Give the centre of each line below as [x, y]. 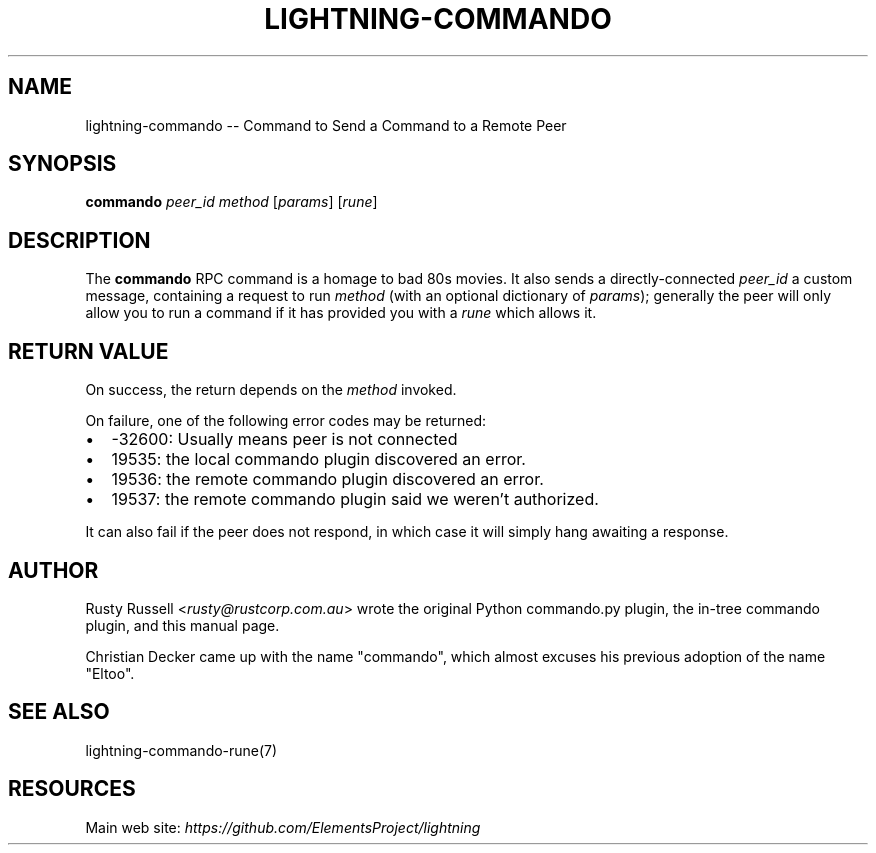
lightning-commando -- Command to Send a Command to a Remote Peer [326, 125]
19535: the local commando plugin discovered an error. [318, 459]
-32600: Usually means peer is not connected [284, 439]
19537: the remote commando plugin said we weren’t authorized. [355, 499]
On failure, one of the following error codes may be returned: [286, 421]
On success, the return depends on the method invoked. [271, 390]
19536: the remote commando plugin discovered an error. [327, 479]
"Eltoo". [110, 673]
